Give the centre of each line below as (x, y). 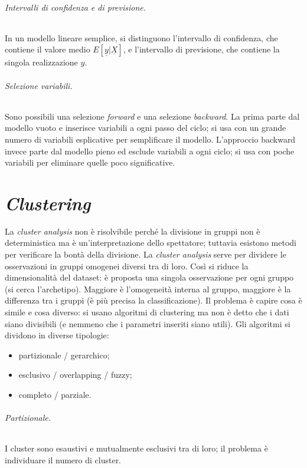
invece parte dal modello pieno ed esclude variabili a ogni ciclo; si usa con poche (150, 151)
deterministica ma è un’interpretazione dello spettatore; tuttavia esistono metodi (151, 243)
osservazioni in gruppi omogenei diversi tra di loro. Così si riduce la (127, 266)
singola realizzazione (41, 62)
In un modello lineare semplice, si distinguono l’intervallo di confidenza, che (141, 37)
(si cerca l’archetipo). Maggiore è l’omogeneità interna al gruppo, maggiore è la (148, 289)
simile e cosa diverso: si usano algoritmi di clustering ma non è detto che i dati (147, 312)
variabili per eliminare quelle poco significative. (90, 162)
